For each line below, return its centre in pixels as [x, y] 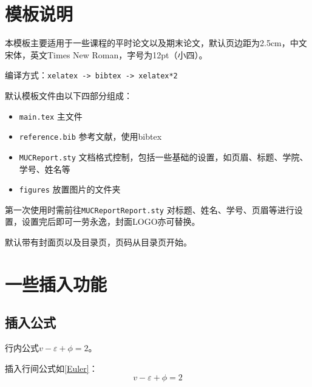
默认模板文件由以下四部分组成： [69, 95]
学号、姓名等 [45, 169]
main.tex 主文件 [51, 116]
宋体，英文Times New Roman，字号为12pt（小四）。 [106, 54]
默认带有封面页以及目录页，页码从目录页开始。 [98, 242]
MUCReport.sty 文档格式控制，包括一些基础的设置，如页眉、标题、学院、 [164, 156]
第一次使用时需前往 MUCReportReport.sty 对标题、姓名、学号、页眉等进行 [150, 209]
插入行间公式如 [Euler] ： [51, 368]
